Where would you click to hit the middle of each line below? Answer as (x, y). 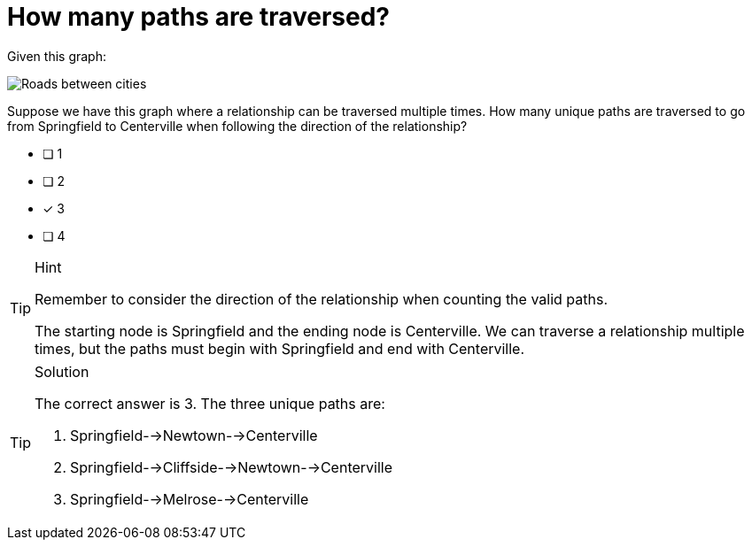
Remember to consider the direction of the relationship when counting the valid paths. (322, 299)
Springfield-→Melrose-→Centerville (190, 499)
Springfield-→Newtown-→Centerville (194, 435)
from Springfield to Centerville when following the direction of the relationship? (237, 126)
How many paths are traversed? (199, 17)
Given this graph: (57, 56)
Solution (62, 371)
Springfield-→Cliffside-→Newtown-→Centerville (232, 467)
